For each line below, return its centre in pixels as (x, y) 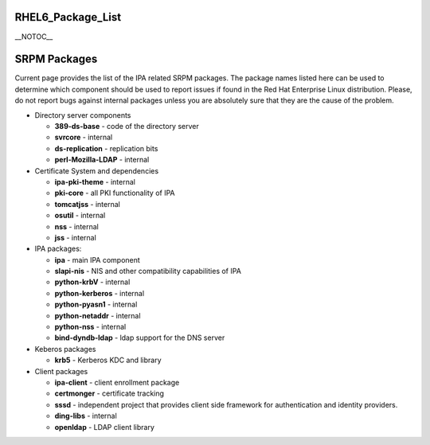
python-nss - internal (90, 327)
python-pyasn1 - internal (96, 304)
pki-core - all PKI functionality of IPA (115, 193)
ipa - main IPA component (98, 260)
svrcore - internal (84, 137)
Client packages (61, 371)
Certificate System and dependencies (97, 170)
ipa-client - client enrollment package (117, 382)
